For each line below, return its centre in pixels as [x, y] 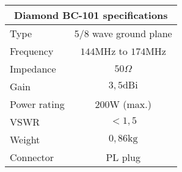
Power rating [37, 104]
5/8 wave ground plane [123, 33]
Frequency [32, 51]
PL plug [123, 157]
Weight [25, 139]
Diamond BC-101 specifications [91, 15]
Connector [32, 157]
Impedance [33, 69]
